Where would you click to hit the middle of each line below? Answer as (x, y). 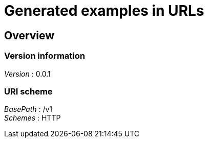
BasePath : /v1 (28, 109)
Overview (29, 35)
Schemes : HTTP (33, 118)
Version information (45, 56)
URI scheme (28, 91)
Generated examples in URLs (104, 11)
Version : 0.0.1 (27, 74)
